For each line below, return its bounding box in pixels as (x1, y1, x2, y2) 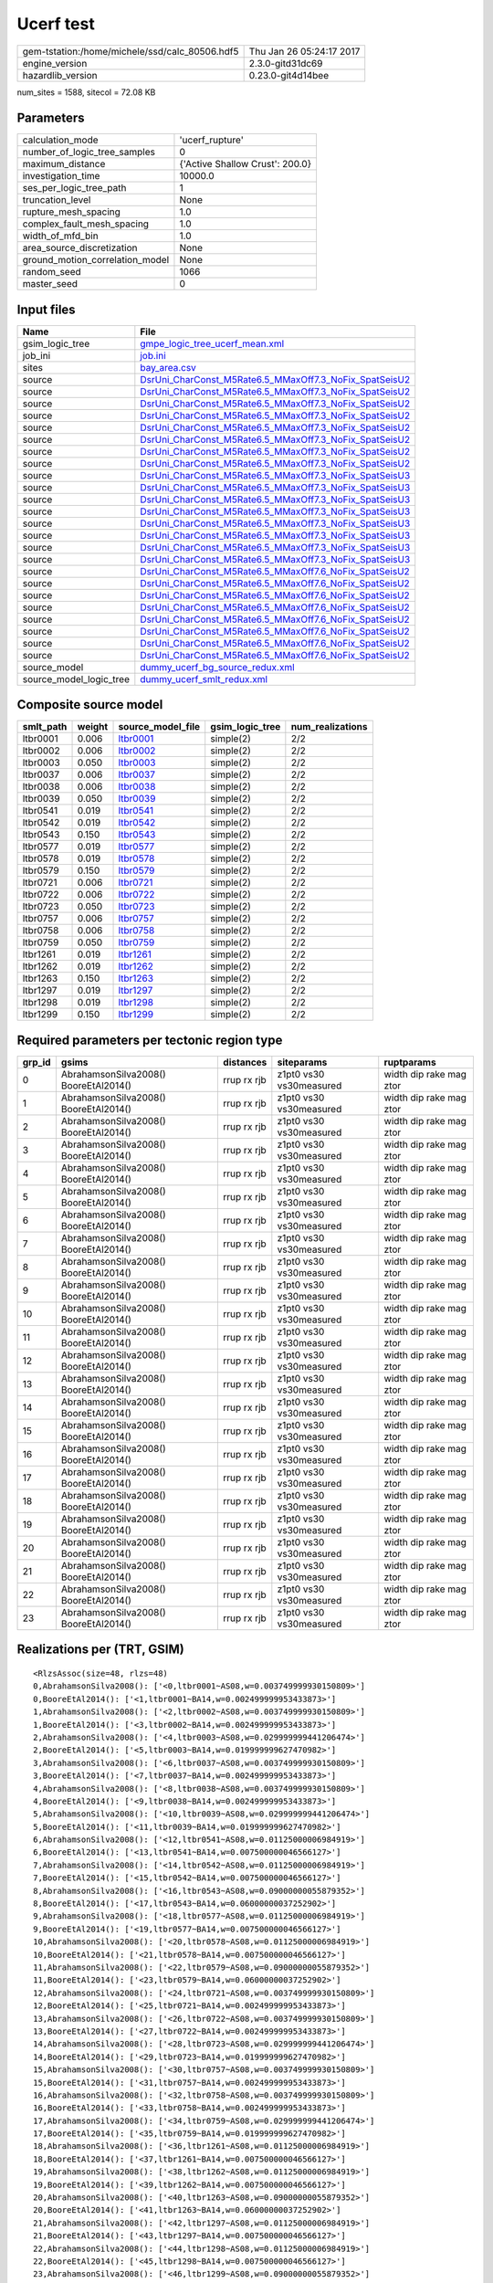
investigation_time (22, 170, 100, 183)
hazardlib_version (22, 68, 98, 81)
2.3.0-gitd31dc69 (248, 57, 323, 69)
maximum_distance (22, 158, 106, 171)
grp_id (22, 1056, 51, 1068)
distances (223, 1056, 267, 1068)
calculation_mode (22, 133, 100, 146)
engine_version (22, 57, 88, 69)
